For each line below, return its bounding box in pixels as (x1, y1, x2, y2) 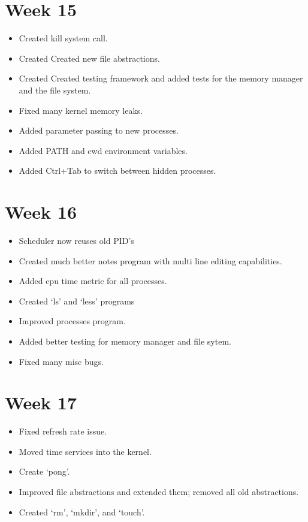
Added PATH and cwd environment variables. (19, 144, 188, 156)
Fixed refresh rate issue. (19, 425, 107, 437)
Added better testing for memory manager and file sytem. (19, 334, 231, 347)
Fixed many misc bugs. (19, 355, 104, 367)
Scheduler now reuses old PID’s (19, 234, 134, 246)
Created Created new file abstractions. (19, 52, 160, 64)
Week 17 (5, 390, 77, 415)
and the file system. (19, 83, 91, 96)
